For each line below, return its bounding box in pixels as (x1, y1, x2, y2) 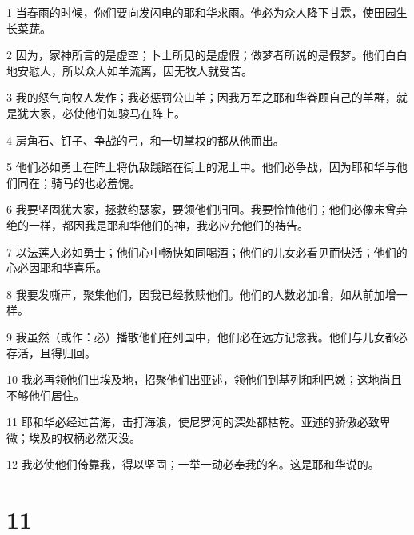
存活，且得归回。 (6, 344, 96, 361)
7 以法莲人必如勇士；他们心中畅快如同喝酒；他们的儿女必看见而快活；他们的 (6, 243, 408, 260)
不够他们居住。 (6, 386, 85, 403)
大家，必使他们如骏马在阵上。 (28, 104, 185, 121)
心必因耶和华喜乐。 (6, 259, 107, 276)
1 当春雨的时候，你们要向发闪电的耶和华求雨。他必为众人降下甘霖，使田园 (6, 4, 396, 20)
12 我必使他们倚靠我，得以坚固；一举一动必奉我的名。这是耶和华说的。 (6, 456, 380, 473)
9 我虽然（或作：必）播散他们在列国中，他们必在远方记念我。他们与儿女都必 (6, 328, 408, 345)
